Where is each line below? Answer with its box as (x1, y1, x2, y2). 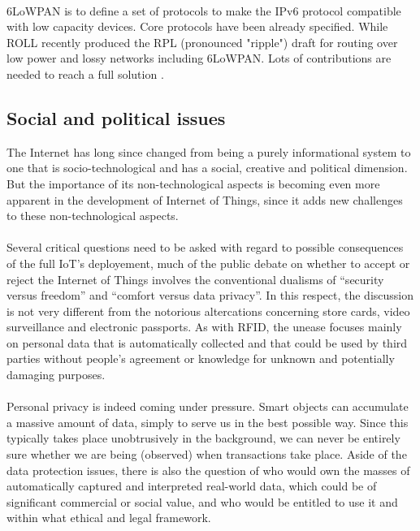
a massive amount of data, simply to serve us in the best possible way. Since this (6, 413, 409, 430)
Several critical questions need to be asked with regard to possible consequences (6, 239, 404, 256)
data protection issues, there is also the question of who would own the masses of (6, 461, 410, 478)
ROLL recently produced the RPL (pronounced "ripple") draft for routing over (6, 33, 398, 50)
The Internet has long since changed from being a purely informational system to (6, 143, 411, 160)
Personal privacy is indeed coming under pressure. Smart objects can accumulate (6, 398, 409, 415)
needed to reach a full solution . (6, 65, 164, 82)
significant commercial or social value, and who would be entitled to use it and (6, 493, 398, 510)
